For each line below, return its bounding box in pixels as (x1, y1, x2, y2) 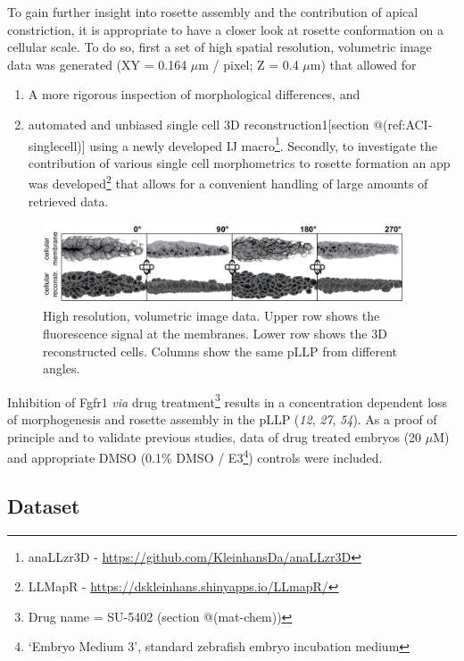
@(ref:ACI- (373, 114, 433, 133)
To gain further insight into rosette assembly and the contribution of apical (7, 3, 418, 21)
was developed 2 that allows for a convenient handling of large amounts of (28, 172, 428, 193)
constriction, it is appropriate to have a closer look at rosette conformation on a (7, 20, 443, 38)
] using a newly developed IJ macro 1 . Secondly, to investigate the (81, 133, 438, 155)
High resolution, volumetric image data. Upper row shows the (43, 306, 380, 325)
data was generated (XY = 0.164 (7, 54, 187, 73)
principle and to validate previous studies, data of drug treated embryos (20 (7, 427, 422, 446)
